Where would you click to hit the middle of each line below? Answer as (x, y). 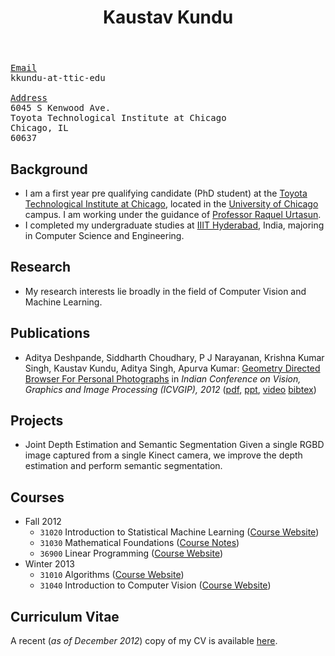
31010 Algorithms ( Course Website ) (112, 575)
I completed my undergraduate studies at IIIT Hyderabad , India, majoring (174, 225)
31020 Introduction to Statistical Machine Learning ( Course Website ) (179, 532)
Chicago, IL (39, 128)
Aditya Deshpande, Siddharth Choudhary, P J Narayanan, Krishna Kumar (174, 357)
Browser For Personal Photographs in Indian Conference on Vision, (163, 378)
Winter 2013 (49, 564)
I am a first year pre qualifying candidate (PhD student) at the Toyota (166, 193)
